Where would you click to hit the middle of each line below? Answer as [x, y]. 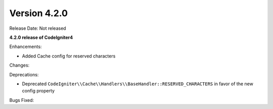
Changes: [19, 65]
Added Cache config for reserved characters [69, 56]
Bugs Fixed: [22, 100]
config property [38, 91]
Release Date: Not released [38, 28]
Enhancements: [26, 47]
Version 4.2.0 [39, 13]
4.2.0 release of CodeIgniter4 [41, 37]
